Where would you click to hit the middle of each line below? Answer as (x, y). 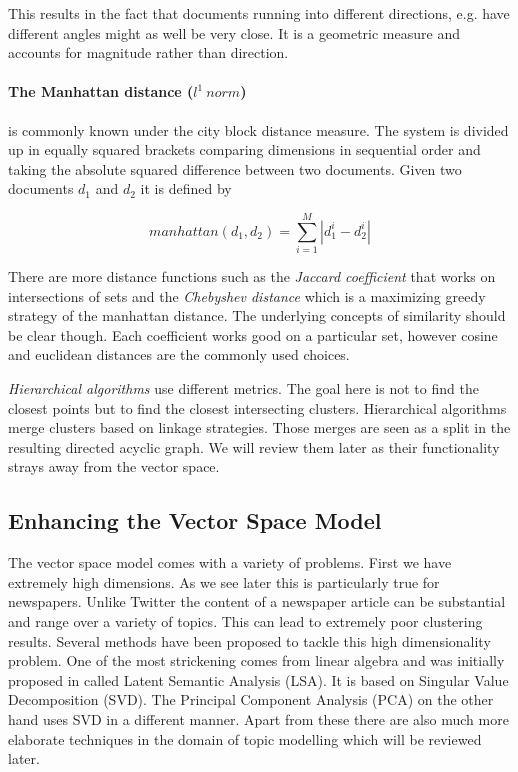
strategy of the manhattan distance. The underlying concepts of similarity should (257, 315)
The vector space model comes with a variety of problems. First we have (230, 562)
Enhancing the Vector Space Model (195, 520)
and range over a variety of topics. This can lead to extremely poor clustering (245, 621)
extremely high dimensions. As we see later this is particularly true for (224, 581)
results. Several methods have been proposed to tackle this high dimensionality (249, 640)
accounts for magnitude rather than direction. (148, 52)
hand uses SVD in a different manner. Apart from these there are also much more (258, 718)
